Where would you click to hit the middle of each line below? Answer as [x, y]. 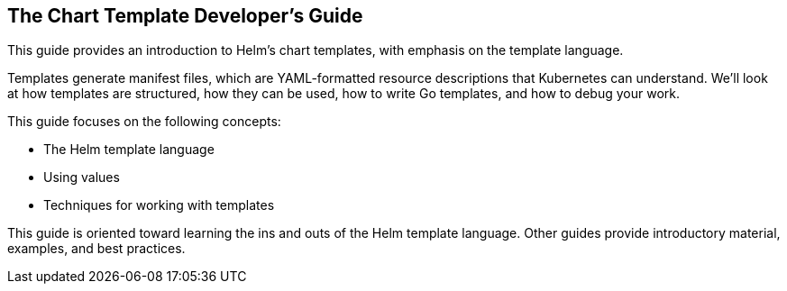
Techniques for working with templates [159, 205]
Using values [82, 177]
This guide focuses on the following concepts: [144, 122]
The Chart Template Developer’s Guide [185, 16]
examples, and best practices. [96, 249]
